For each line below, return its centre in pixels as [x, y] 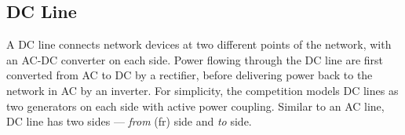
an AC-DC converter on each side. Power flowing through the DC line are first [195, 59]
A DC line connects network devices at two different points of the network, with [199, 44]
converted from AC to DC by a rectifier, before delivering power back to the [190, 75]
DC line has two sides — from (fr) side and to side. [129, 121]
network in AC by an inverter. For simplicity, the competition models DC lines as [202, 90]
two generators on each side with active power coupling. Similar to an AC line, [195, 106]
